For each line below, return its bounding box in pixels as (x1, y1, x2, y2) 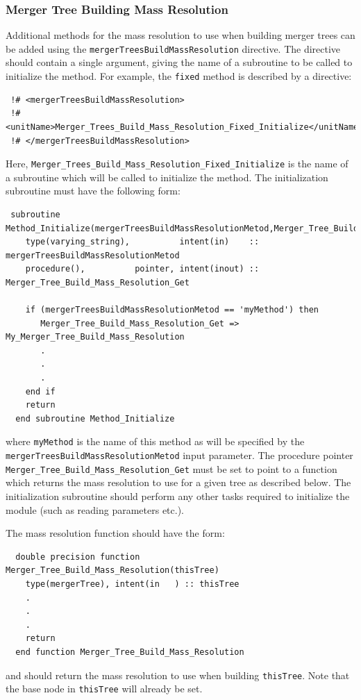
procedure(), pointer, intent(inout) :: (25, 264, 260, 274)
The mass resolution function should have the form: (6, 526, 225, 540)
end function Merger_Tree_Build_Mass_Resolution (15, 647, 244, 657)
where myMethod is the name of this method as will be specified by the (6, 434, 305, 449)
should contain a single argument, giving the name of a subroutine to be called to (6, 55, 353, 69)
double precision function (15, 551, 140, 562)
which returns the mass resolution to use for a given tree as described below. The (6, 475, 351, 490)
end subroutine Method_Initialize (15, 413, 175, 424)
